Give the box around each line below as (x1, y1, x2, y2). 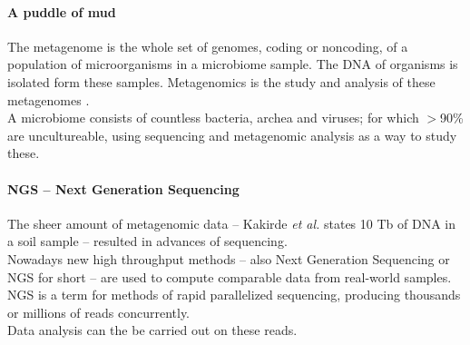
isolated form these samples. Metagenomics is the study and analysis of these (7, 72, 436, 91)
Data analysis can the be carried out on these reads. (7, 320, 298, 340)
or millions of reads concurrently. (7, 302, 190, 321)
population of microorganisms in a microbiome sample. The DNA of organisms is (7, 54, 458, 74)
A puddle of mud (7, 2, 116, 21)
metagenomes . (7, 90, 90, 109)
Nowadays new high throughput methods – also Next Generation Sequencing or (7, 249, 450, 268)
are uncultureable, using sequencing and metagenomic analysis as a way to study (7, 125, 457, 144)
